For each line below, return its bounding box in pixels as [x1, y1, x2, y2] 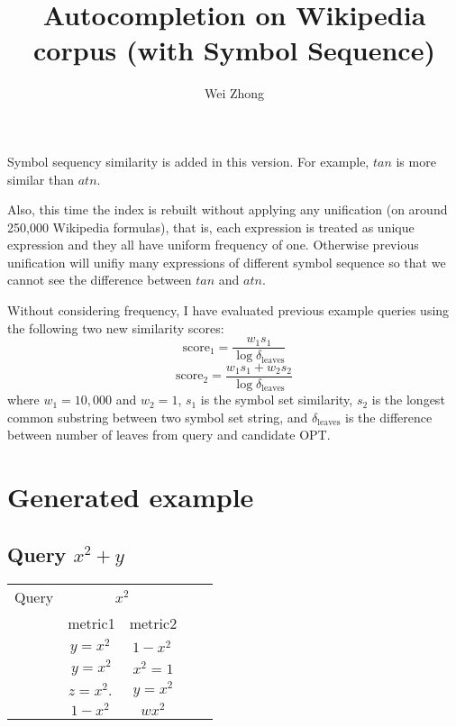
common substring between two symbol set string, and [7, 407, 308, 426]
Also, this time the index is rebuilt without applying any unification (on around [7, 200, 448, 219]
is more [396, 151, 436, 170]
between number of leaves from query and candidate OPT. [7, 425, 331, 444]
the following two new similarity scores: [7, 318, 224, 337]
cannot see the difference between [7, 270, 192, 289]
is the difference [345, 407, 433, 426]
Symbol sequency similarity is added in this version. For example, [7, 151, 369, 170]
